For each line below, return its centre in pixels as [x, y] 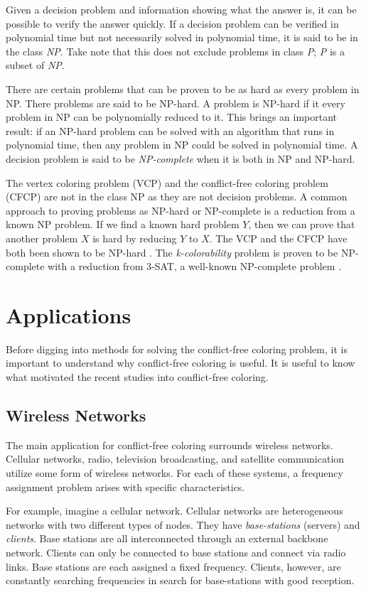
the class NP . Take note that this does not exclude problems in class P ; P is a [176, 51]
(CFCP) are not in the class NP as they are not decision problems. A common [177, 197]
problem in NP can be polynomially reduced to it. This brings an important [172, 117]
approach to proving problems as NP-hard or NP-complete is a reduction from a [181, 210]
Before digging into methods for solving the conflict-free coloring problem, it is [177, 349]
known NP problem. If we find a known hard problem [123, 224]
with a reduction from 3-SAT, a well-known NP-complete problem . [195, 266]
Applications [69, 314]
